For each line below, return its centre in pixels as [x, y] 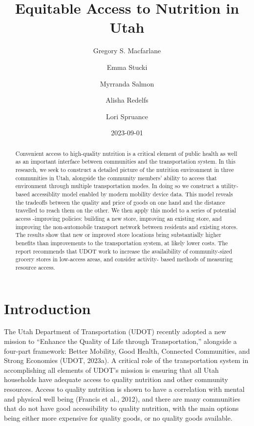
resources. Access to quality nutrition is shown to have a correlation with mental [124, 389]
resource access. [35, 267]
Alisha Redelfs [127, 100]
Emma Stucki [127, 67]
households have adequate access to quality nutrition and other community [116, 379]
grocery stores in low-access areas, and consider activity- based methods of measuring [124, 259]
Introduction [47, 308]
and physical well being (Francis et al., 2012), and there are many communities [122, 398]
